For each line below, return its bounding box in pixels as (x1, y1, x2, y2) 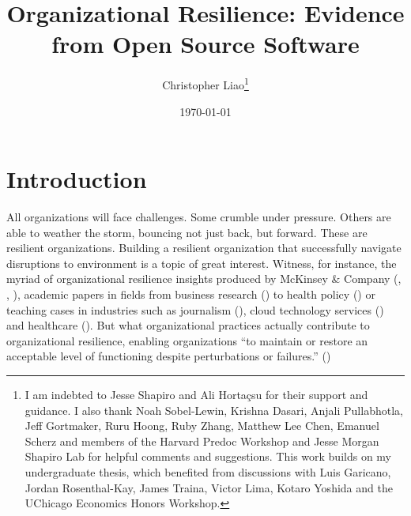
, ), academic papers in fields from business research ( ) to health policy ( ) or (6, 286, 375, 303)
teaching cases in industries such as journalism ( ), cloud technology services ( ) (6, 301, 384, 318)
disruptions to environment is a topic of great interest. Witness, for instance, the (6, 254, 397, 271)
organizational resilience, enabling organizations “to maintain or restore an (6, 332, 368, 348)
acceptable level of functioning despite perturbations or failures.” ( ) (6, 348, 331, 364)
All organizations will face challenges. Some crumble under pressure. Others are (6, 209, 391, 225)
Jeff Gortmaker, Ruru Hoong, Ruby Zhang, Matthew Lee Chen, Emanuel (25, 417, 379, 434)
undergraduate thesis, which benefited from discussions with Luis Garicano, (25, 464, 391, 480)
